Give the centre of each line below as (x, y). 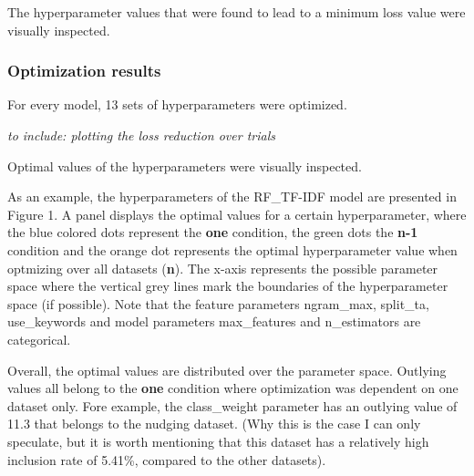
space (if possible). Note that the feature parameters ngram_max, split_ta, (218, 303)
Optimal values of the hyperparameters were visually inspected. (185, 166)
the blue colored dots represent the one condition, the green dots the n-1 (213, 232)
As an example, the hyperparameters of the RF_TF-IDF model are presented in (232, 197)
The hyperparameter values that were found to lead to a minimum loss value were (237, 12)
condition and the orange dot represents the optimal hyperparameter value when (232, 249)
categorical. (39, 339)
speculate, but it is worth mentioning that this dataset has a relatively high (218, 441)
